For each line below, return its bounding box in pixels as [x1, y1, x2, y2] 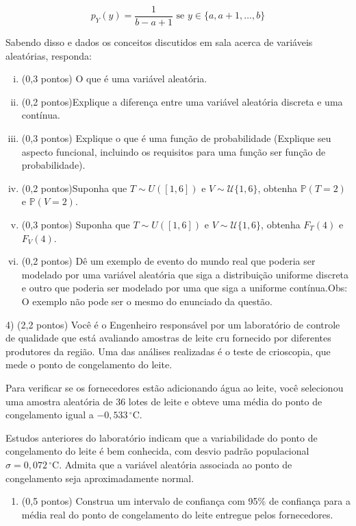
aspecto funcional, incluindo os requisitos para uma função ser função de [21, 144, 326, 158]
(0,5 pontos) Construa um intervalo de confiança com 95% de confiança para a [21, 494, 351, 508]
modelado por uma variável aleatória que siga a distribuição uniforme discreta [21, 267, 349, 281]
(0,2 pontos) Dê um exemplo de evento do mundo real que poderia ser [21, 254, 316, 268]
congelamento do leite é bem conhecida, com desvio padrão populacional [5, 444, 309, 458]
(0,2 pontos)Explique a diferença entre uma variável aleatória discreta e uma [21, 94, 343, 108]
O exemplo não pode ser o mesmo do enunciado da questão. [21, 294, 272, 308]
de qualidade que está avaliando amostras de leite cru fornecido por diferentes [5, 331, 331, 345]
